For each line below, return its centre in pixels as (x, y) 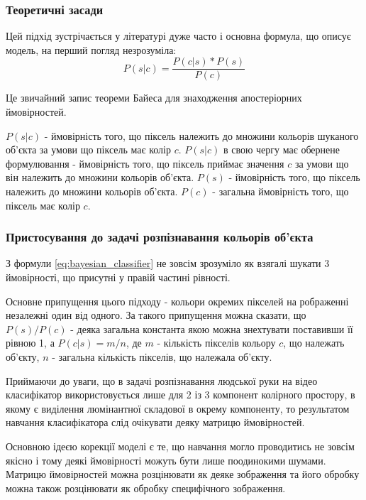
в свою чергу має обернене (281, 150)
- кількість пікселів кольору (216, 343)
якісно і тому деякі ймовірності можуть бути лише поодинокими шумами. (166, 460)
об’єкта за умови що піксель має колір (88, 150)
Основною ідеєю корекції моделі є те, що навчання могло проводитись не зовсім (180, 446)
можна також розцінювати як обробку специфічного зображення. (146, 488)
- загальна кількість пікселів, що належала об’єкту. (162, 357)
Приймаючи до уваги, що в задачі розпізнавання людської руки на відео (162, 380)
